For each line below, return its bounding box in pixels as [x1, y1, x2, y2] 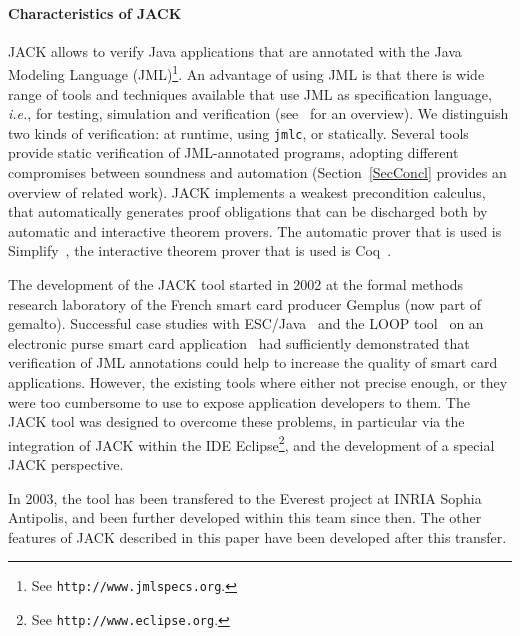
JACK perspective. [8, 454, 124, 475]
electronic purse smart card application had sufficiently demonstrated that [8, 332, 470, 353]
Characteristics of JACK [8, 2, 182, 23]
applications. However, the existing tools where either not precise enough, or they [8, 372, 508, 393]
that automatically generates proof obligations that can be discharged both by [8, 201, 488, 222]
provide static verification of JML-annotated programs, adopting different [8, 142, 459, 163]
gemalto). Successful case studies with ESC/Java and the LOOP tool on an [8, 313, 484, 334]
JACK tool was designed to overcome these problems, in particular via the [8, 411, 465, 432]
